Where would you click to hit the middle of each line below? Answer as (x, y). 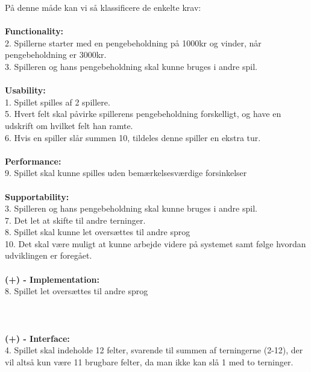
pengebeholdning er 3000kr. (56, 55)
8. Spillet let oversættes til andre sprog (77, 291)
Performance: (33, 161)
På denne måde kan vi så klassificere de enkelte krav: (103, 7)
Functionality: (34, 31)
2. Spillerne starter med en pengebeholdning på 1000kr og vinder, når (133, 43)
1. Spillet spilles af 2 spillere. (58, 102)
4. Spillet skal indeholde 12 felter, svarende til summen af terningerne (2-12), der (154, 350)
